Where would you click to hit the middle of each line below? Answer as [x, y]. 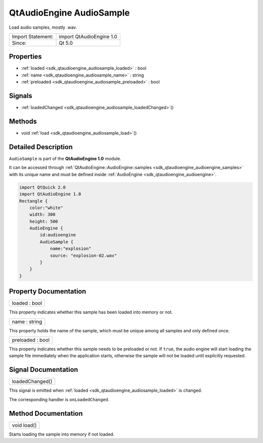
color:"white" [46, 208]
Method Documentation [46, 414]
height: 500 [44, 221]
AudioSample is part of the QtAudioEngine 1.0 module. [65, 158]
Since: [19, 43]
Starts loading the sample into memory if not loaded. [62, 434]
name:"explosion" [71, 249]
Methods [23, 121]
